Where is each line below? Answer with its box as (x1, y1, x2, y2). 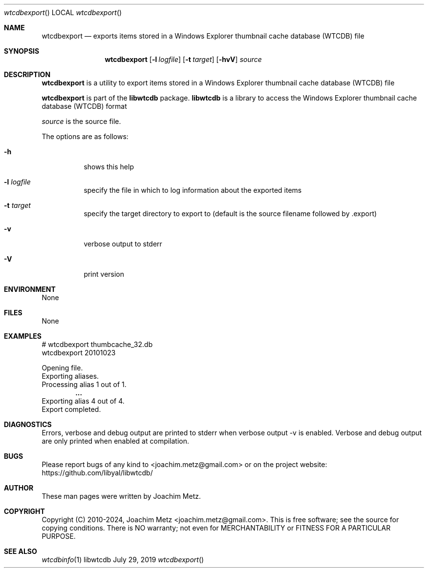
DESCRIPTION (4, 70, 51, 79)
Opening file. (42, 364, 83, 372)
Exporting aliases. (42, 372, 99, 380)
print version (84, 270, 125, 278)
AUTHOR (4, 484, 34, 492)
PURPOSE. (42, 532, 76, 540)
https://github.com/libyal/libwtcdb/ (42, 469, 153, 477)
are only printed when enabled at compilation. (42, 437, 190, 445)
